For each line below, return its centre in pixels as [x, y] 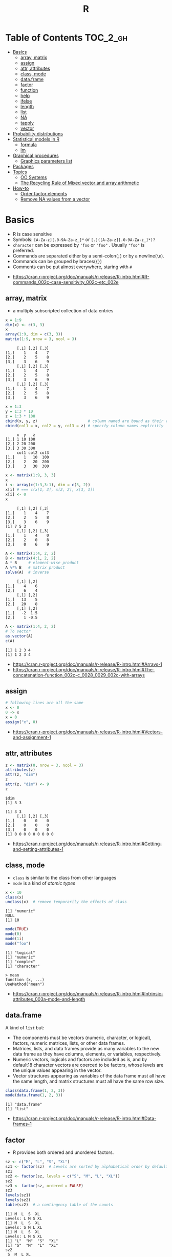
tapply [27, 123]
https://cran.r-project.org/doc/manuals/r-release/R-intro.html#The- [84, 669]
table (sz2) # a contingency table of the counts [59, 1205]
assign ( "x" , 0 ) [21, 722]
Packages [23, 166]
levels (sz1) [18, 1195]
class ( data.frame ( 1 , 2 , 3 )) [35, 1090]
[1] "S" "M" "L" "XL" [32, 1245]
